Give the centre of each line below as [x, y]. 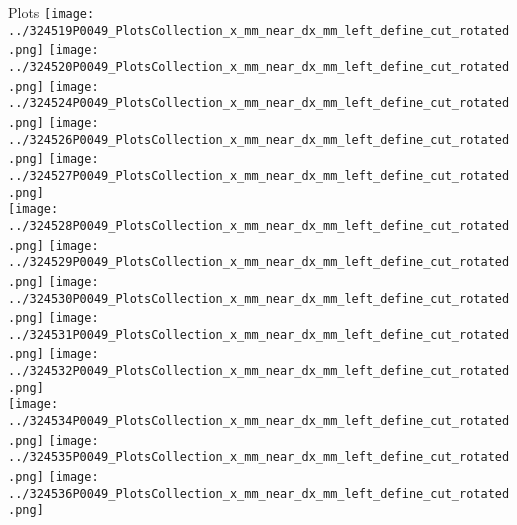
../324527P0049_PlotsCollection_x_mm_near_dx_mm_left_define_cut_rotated [259, 175]
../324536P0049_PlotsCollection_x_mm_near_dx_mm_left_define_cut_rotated [259, 493]
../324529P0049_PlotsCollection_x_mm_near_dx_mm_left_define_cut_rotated [259, 262]
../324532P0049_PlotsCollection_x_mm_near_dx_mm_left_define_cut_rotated [259, 371]
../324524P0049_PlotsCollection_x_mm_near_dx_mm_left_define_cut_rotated [259, 103]
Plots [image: [51, 12]
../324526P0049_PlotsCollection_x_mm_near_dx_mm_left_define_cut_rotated [259, 139]
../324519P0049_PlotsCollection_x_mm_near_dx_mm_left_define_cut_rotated [259, 30]
